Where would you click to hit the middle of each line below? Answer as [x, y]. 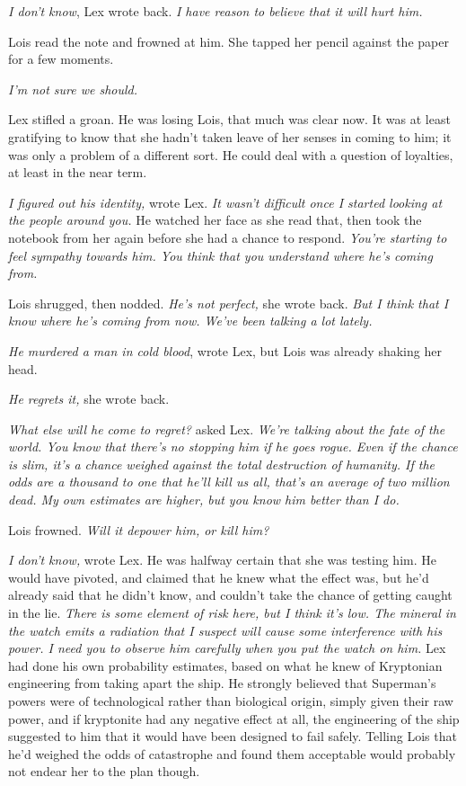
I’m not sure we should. [73, 89]
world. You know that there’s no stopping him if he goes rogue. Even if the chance [233, 447]
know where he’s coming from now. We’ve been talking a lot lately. [190, 321]
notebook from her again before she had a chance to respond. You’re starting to [228, 237]
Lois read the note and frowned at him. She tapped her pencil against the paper [229, 41]
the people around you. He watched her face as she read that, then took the [215, 220]
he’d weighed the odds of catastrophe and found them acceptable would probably [232, 753]
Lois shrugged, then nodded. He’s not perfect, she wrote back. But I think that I [229, 303]
